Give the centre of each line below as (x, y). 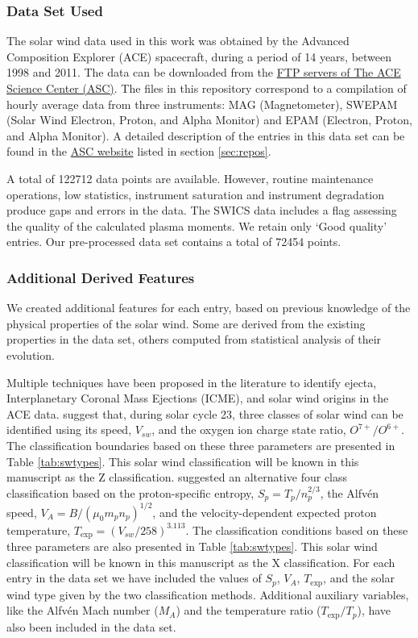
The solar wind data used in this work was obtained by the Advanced (178, 41)
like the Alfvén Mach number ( (83, 610)
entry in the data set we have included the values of (134, 578)
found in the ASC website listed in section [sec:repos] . (139, 151)
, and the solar (359, 578)
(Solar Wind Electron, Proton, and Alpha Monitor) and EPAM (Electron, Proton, (209, 120)
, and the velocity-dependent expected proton (265, 512)
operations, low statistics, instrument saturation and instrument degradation (195, 194)
